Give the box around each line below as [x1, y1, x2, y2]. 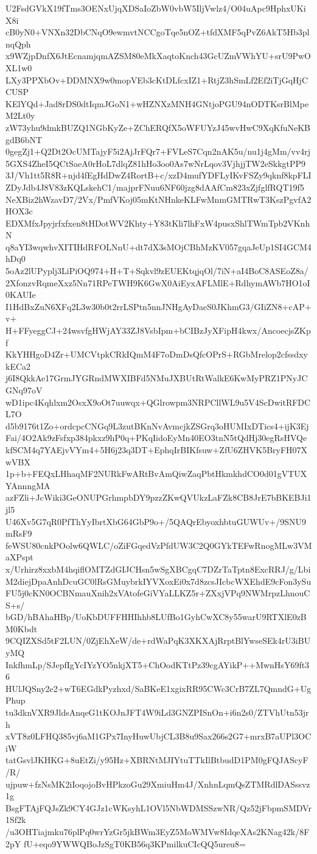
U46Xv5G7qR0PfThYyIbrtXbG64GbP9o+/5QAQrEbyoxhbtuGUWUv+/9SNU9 [5, 515, 307, 528]
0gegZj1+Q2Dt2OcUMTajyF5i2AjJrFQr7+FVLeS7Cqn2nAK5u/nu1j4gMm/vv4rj [5, 145, 311, 158]
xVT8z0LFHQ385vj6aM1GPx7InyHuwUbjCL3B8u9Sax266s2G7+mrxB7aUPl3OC [5, 730, 312, 743]
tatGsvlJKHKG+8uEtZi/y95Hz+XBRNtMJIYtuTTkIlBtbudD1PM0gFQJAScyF [5, 753, 308, 766]
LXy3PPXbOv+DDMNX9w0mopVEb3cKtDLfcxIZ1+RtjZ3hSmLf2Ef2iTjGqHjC [5, 73, 308, 86]
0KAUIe [5, 288, 36, 301]
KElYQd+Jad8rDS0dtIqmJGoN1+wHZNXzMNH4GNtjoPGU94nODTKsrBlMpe [5, 97, 309, 110]
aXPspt [5, 551, 33, 563]
